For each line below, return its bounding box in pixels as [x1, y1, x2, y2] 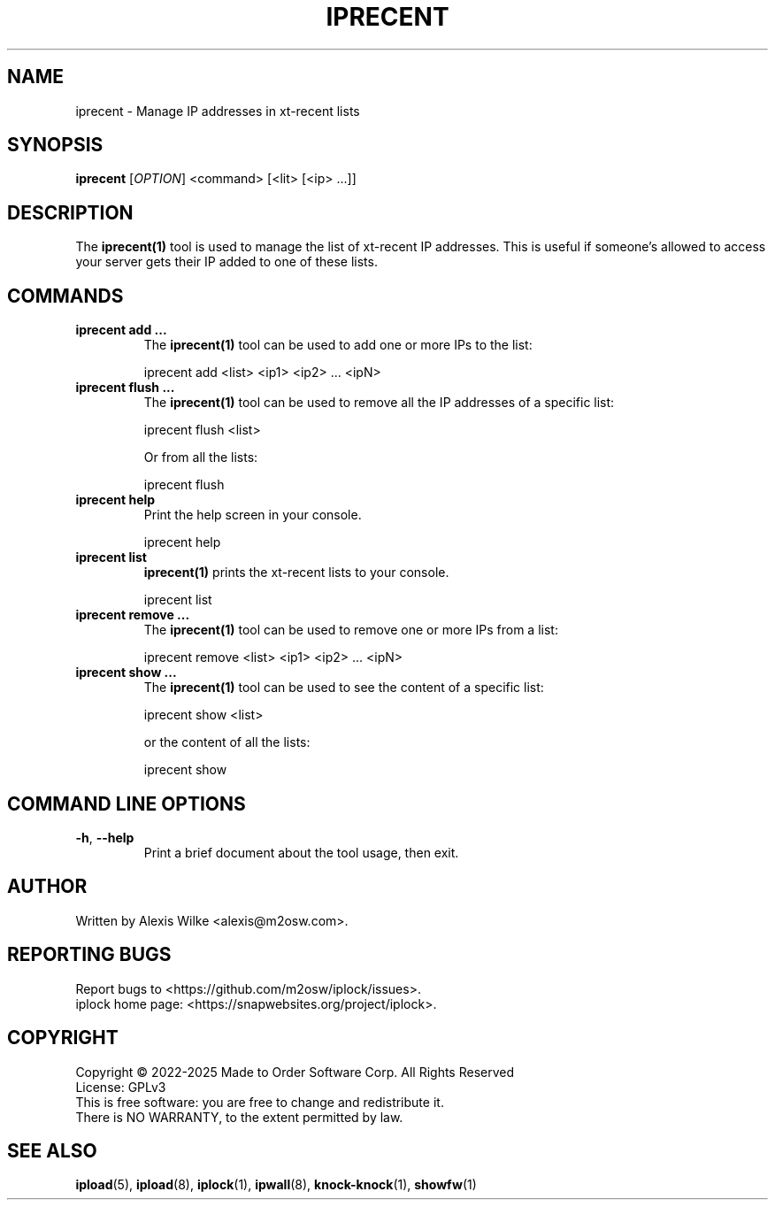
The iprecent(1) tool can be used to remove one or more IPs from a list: [143, 622, 558, 638]
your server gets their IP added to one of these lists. [75, 254, 378, 270]
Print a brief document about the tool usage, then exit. [143, 844, 459, 860]
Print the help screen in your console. [143, 507, 362, 523]
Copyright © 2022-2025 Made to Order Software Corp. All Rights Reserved [75, 1064, 515, 1080]
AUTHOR [7, 875, 88, 898]
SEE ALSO [7, 1139, 97, 1162]
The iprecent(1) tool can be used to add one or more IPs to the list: [143, 337, 533, 353]
